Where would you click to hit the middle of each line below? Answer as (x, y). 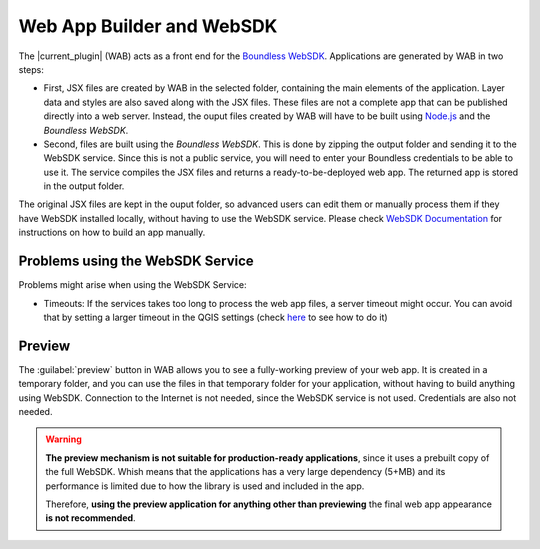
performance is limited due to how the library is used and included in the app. (205, 486)
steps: (31, 69)
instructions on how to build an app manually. (112, 232)
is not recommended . (90, 518)
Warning (63, 439)
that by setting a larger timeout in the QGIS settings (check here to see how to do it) (216, 317)
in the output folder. (84, 186)
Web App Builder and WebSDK (148, 26)
